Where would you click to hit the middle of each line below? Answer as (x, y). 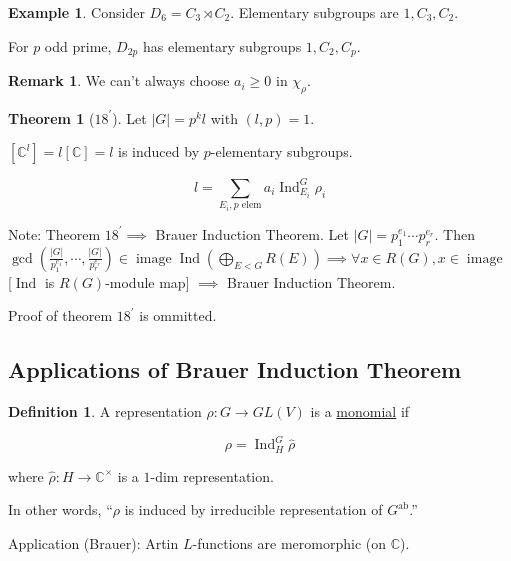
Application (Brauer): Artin (93, 542)
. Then (454, 233)
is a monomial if (360, 411)
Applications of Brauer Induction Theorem (235, 369)
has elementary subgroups (222, 45)
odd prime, (78, 45)
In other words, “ (60, 509)
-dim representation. (212, 475)
